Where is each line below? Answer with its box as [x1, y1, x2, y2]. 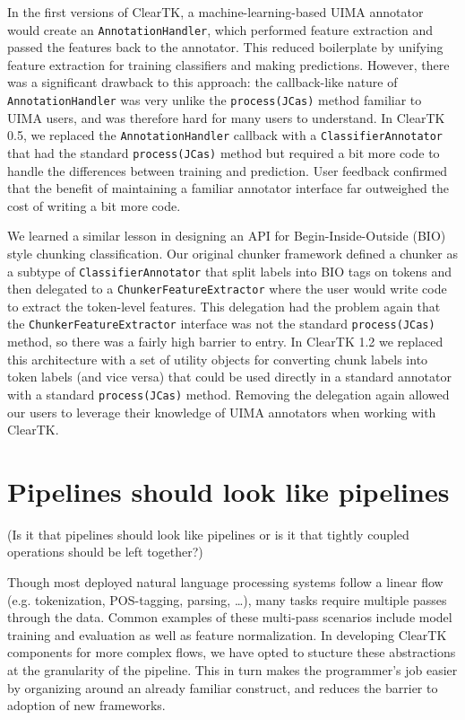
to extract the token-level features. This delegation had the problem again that [7, 296, 441, 315]
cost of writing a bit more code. [7, 196, 181, 215]
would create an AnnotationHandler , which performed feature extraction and [7, 20, 434, 39]
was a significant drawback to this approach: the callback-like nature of [7, 73, 398, 92]
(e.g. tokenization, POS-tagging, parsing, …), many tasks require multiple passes [7, 590, 447, 609]
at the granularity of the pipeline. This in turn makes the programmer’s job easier [7, 661, 458, 680]
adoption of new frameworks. [7, 696, 166, 715]
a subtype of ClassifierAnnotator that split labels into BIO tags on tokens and [7, 261, 452, 280]
